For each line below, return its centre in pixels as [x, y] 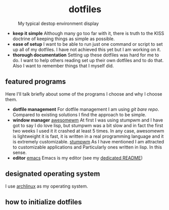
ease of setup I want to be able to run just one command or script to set [88, 44]
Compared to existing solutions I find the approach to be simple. [79, 114]
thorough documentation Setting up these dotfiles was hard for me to [86, 55]
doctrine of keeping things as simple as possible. [64, 39]
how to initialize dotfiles [44, 202]
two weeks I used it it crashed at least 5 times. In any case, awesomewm [88, 131]
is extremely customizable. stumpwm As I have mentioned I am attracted [88, 141]
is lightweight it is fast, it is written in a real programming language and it [88, 136]
